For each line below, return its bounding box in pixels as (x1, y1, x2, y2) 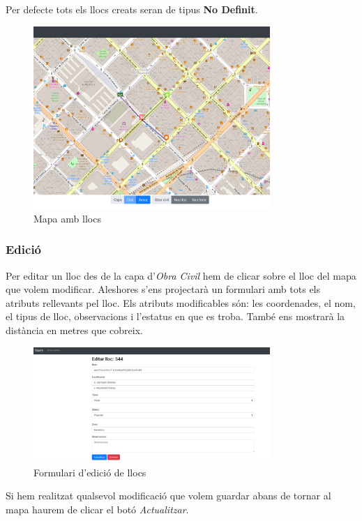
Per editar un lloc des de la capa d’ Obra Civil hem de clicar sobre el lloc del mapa (6, 268, 356, 282)
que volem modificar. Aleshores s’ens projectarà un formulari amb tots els (6, 282, 321, 296)
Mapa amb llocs (33, 211, 101, 225)
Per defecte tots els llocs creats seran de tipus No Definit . (6, 2, 258, 16)
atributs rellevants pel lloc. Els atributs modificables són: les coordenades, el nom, (6, 295, 356, 310)
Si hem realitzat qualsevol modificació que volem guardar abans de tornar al (6, 488, 331, 503)
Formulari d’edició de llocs (33, 465, 146, 479)
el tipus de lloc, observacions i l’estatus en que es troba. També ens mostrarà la (6, 309, 345, 324)
